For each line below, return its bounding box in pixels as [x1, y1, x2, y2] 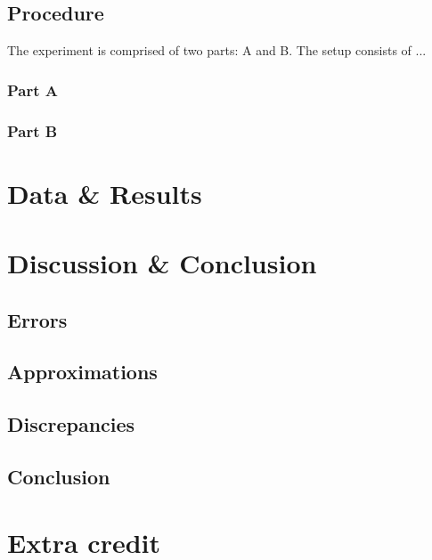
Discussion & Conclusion [7, 245, 317, 281]
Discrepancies [7, 410, 135, 438]
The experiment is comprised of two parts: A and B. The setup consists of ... [7, 41, 427, 60]
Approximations [7, 358, 158, 386]
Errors [7, 305, 68, 333]
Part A [7, 78, 59, 101]
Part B [7, 119, 58, 142]
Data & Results [7, 174, 202, 211]
